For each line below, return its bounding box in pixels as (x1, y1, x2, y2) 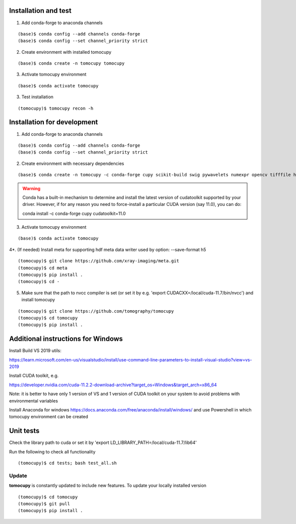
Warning (22, 185, 40, 191)
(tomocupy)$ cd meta (18, 265, 68, 271)
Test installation (21, 94, 54, 100)
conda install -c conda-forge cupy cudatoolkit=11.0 (22, 210, 126, 216)
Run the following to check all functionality (9, 448, 96, 454)
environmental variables (9, 398, 58, 403)
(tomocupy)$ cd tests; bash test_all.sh (18, 460, 117, 466)
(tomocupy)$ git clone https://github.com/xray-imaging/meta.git (18, 258, 180, 264)
